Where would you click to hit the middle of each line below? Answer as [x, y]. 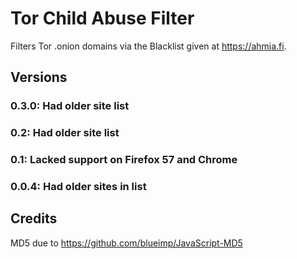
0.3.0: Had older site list [70, 106]
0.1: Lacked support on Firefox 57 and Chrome [124, 160]
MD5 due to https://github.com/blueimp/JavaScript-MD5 [126, 243]
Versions [39, 77]
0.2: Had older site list [65, 133]
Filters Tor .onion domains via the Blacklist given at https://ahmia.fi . [148, 46]
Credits [34, 218]
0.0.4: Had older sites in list [78, 187]
